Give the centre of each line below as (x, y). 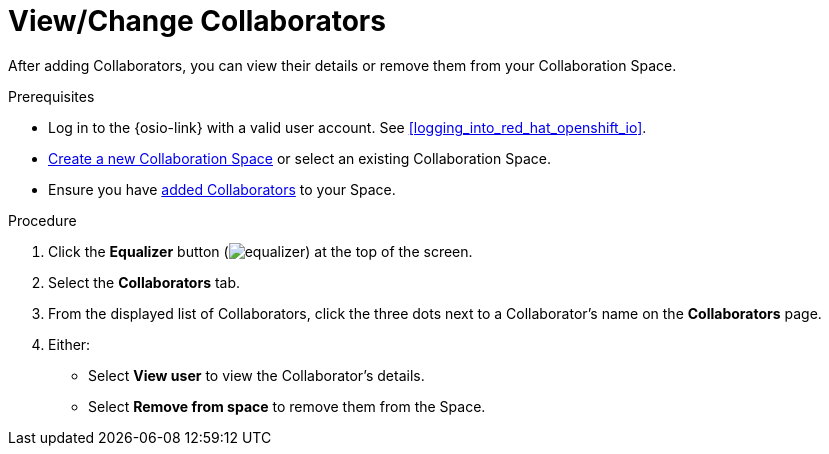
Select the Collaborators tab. (144, 282)
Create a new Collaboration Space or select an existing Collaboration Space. (299, 158)
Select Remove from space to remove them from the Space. (287, 406)
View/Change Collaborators (197, 21)
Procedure (42, 220)
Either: (69, 344)
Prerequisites (51, 96)
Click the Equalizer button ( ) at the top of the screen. (260, 251)
